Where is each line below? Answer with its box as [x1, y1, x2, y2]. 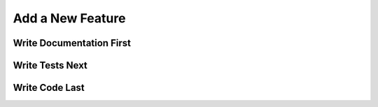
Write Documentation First [13, 37, 131, 49]
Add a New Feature [13, 10, 126, 26]
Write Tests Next [13, 59, 87, 71]
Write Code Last [13, 82, 85, 94]
